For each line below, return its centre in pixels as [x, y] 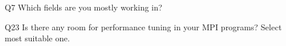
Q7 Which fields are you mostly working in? [84, 7]
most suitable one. [37, 38]
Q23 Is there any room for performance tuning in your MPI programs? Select [143, 26]
